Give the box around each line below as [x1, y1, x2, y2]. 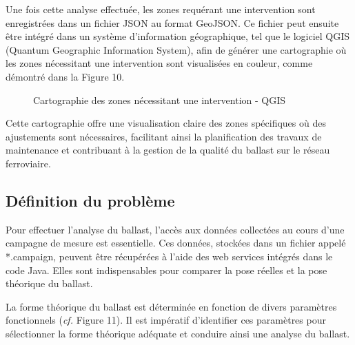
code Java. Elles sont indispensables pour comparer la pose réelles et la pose [6, 262, 327, 277]
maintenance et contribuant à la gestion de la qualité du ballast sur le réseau [6, 143, 330, 157]
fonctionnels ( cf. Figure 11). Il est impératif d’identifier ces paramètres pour [6, 313, 326, 327]
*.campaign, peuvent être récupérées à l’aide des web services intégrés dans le [6, 249, 333, 263]
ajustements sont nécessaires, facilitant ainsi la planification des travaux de [6, 129, 322, 143]
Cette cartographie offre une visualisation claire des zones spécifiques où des [6, 116, 326, 130]
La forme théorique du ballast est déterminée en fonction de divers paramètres [6, 299, 337, 313]
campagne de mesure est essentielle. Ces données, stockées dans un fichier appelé [6, 236, 346, 250]
